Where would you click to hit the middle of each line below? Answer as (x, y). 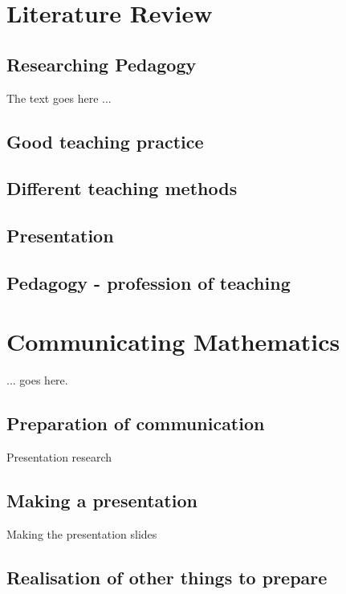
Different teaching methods (122, 188)
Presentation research (59, 457)
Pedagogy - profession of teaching (149, 282)
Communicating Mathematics (173, 342)
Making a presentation (102, 500)
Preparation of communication (136, 423)
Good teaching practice (105, 141)
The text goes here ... (59, 98)
